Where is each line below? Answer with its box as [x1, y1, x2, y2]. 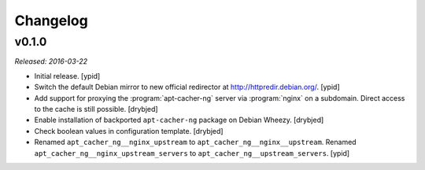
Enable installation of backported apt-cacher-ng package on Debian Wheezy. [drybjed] [34, 115, 324, 125]
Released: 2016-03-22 [14, 57, 88, 66]
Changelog [14, 12, 88, 29]
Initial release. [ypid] [34, 71, 101, 80]
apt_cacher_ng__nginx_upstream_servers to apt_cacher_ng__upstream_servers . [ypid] [34, 148, 350, 157]
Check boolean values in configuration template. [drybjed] [34, 126, 224, 135]
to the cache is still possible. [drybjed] [34, 104, 158, 113]
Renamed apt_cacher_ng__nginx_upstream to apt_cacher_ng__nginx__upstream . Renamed [34, 138, 357, 147]
